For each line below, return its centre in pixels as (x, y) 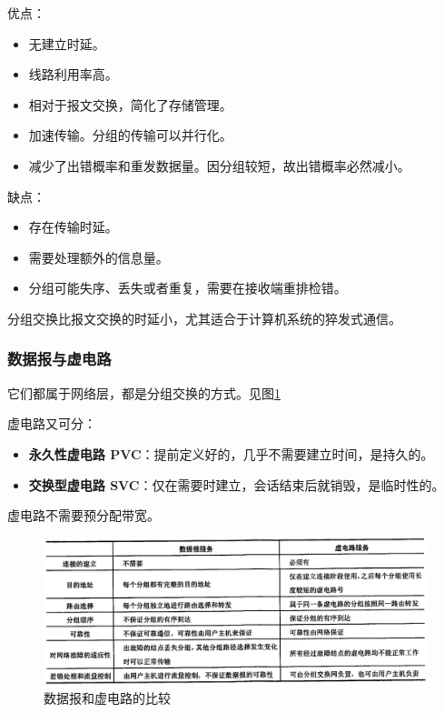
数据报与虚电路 (59, 359)
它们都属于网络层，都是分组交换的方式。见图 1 (144, 392)
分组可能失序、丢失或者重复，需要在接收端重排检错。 (187, 288)
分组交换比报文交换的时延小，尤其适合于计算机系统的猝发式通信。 (204, 318)
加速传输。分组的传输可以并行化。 (130, 135)
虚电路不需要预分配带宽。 (84, 515)
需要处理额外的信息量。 (99, 257)
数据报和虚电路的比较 (107, 697)
